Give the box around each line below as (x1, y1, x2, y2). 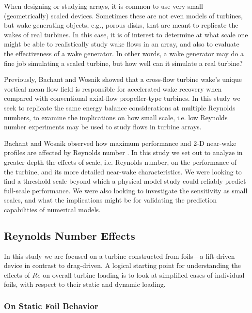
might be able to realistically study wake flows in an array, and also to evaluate (4, 39, 239, 49)
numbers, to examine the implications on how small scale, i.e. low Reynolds (4, 112, 228, 122)
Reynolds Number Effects (4, 228, 135, 243)
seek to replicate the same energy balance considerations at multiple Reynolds (4, 102, 236, 112)
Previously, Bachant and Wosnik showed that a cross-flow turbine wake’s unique (4, 74, 242, 84)
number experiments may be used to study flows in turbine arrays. (4, 122, 202, 132)
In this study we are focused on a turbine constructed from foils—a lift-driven (4, 250, 235, 261)
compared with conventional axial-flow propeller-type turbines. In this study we (4, 93, 240, 103)
